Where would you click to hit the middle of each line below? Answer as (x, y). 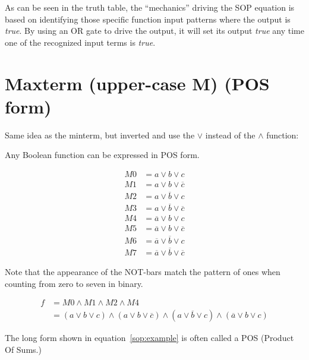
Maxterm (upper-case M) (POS (137, 83)
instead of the (230, 135)
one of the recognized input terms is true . (80, 42)
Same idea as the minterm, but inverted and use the (100, 135)
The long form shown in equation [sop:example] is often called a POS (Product (149, 338)
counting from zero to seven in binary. (74, 283)
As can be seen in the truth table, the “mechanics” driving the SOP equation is (150, 7)
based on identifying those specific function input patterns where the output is (148, 19)
